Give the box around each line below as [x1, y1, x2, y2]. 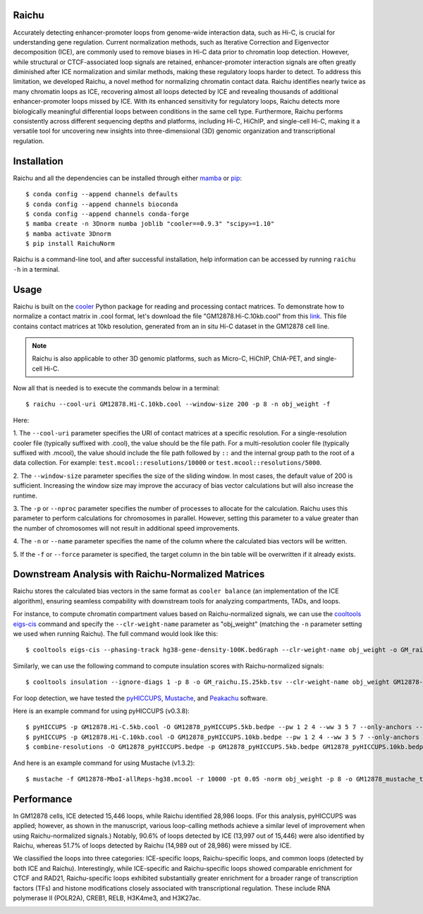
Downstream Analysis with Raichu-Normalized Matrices [13, 568, 265, 580]
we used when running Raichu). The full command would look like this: [13, 630, 219, 638]
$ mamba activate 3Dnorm [25, 229, 111, 238]
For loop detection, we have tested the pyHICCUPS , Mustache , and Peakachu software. [13, 694, 268, 702]
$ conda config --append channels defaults [25, 191, 178, 198]
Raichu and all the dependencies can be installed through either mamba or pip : [13, 174, 243, 182]
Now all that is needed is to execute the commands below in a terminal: [13, 384, 220, 392]
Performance [13, 793, 73, 805]
